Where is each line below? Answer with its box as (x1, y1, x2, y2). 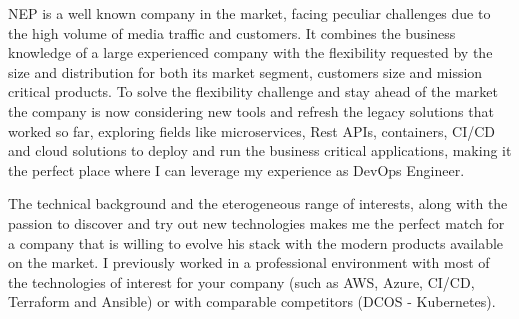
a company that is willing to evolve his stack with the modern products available (8, 232, 504, 253)
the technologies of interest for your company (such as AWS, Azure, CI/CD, (8, 271, 475, 292)
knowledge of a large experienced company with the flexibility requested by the (8, 42, 493, 63)
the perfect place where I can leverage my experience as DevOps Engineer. (8, 159, 465, 180)
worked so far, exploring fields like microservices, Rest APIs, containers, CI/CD (8, 120, 496, 141)
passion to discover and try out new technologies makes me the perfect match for (8, 212, 505, 233)
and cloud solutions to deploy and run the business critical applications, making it (8, 140, 512, 161)
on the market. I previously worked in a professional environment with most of (8, 252, 490, 273)
